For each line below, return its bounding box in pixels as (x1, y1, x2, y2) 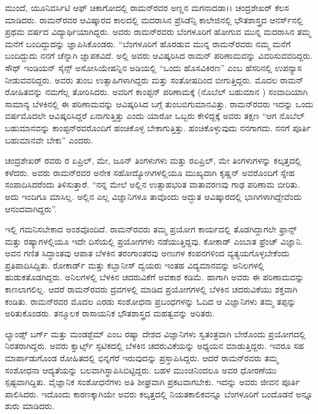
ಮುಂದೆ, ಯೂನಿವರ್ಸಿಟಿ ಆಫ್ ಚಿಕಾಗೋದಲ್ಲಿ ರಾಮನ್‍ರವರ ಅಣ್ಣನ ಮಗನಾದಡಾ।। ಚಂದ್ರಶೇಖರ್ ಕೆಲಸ (5, 1, 289, 13)
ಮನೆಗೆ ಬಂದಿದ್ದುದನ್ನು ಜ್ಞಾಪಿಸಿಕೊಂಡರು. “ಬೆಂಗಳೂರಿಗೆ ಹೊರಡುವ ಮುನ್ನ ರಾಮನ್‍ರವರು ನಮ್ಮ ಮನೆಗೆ (5, 37, 291, 50)
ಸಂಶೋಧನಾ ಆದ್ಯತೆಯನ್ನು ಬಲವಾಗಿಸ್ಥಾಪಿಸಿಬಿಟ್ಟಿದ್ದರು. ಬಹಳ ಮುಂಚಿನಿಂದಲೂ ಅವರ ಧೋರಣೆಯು (5, 363, 277, 376)
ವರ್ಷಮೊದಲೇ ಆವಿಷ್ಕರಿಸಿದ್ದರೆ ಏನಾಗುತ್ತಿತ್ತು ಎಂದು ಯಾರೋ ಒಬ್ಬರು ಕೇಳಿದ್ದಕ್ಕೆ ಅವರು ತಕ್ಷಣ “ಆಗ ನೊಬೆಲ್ (5, 109, 305, 122)
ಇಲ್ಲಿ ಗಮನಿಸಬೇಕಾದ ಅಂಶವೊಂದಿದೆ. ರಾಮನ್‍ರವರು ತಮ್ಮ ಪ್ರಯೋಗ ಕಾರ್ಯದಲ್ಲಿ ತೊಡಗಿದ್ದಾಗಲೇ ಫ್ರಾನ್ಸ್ (5, 223, 297, 236)
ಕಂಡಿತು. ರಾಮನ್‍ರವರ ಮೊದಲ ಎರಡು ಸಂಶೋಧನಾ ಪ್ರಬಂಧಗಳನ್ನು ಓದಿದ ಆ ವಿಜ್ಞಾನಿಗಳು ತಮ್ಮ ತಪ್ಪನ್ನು (5, 294, 297, 307)
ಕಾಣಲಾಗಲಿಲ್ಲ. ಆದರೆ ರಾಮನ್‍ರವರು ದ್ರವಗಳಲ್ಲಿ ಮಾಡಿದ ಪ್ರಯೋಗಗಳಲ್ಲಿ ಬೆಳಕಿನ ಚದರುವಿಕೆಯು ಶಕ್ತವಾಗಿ (5, 283, 298, 296)
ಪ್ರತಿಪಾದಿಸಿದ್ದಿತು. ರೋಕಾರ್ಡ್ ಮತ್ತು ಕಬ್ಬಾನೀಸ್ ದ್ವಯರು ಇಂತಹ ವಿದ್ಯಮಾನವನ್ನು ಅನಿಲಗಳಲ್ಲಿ (5, 258, 265, 271)
